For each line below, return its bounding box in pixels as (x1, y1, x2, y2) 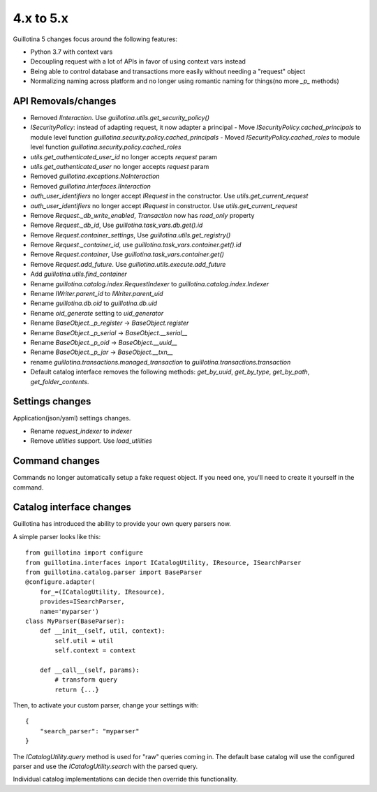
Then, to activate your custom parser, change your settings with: (13, 701, 199, 710)
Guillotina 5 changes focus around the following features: (13, 35, 178, 43)
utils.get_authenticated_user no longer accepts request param (30, 162, 209, 170)
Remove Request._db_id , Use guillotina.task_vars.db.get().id (30, 221, 203, 230)
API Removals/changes (13, 95, 117, 107)
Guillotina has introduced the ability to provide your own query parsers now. (13, 520, 232, 528)
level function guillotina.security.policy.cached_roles (30, 143, 182, 152)
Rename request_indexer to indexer (30, 427, 133, 435)
